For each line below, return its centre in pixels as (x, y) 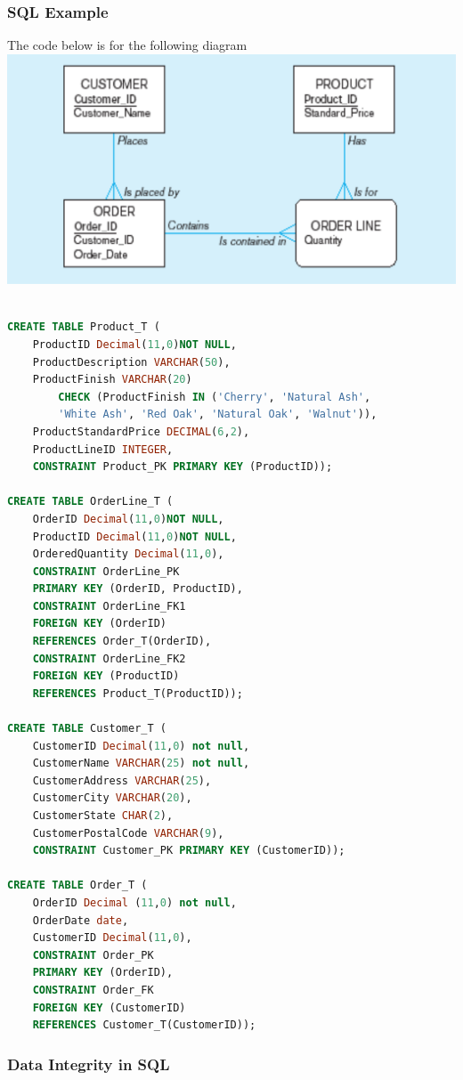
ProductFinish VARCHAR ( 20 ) (112, 380)
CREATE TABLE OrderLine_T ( (90, 502)
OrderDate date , (81, 920)
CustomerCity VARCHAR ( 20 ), (112, 798)
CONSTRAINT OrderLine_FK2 (109, 658)
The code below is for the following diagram (127, 45)
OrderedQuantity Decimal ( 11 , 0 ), (128, 554)
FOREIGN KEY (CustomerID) (109, 1007)
